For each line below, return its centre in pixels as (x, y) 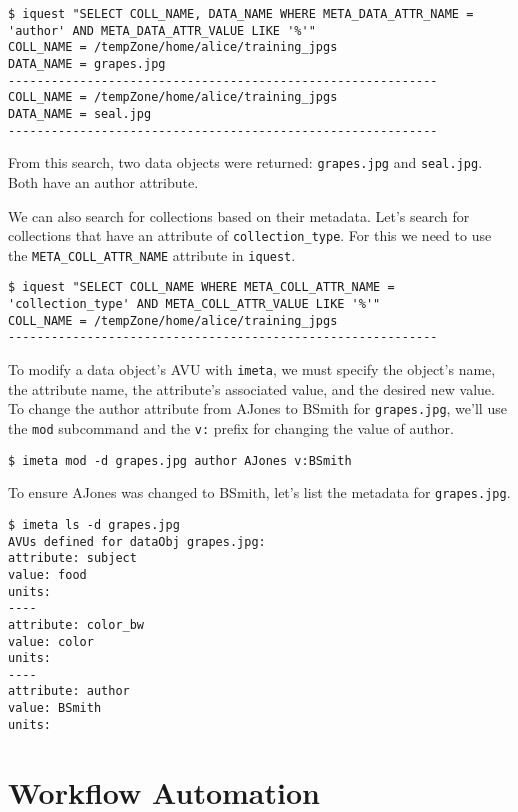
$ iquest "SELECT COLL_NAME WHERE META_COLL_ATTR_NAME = (201, 287)
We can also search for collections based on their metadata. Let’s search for (239, 215)
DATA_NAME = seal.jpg (80, 113)
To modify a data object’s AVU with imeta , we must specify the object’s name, (252, 369)
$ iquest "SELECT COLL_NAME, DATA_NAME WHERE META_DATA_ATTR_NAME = (241, 14)
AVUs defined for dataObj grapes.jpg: (137, 541)
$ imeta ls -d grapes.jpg (94, 524)
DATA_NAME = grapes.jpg (87, 63)
